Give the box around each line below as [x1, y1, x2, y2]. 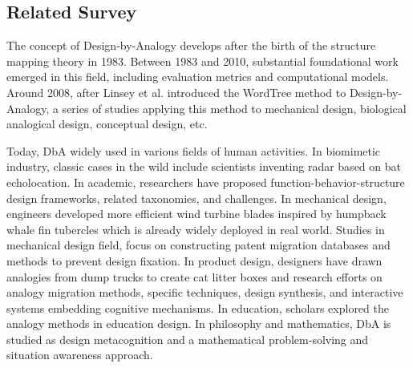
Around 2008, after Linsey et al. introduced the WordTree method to [6, 83, 346, 100]
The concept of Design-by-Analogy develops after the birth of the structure [6, 37, 376, 54]
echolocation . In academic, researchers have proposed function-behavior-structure [6, 173, 405, 190]
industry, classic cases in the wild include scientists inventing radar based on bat [6, 158, 401, 175]
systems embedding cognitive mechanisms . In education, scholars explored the [6, 299, 389, 316]
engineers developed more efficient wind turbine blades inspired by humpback [6, 205, 387, 222]
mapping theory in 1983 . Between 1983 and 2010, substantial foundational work [6, 52, 399, 69]
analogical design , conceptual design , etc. [6, 115, 208, 132]
